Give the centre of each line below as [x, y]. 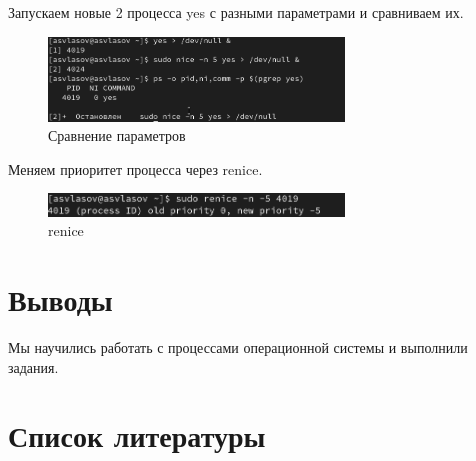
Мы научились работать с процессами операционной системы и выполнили [238, 347]
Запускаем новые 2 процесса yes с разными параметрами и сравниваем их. [236, 12]
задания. [33, 366]
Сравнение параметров [117, 135]
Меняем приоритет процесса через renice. [135, 168]
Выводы [60, 299]
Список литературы [137, 435]
